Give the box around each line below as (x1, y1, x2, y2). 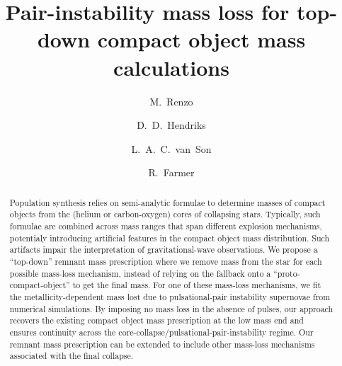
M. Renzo (149, 93, 193, 108)
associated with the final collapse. (9, 350, 134, 362)
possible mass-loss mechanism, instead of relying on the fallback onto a (9, 267, 271, 279)
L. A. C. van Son (131, 141, 212, 156)
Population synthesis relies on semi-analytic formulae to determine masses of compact (9, 196, 326, 208)
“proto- (273, 267, 300, 279)
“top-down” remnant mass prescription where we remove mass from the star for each (9, 255, 322, 267)
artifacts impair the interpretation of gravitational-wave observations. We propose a (9, 244, 318, 256)
